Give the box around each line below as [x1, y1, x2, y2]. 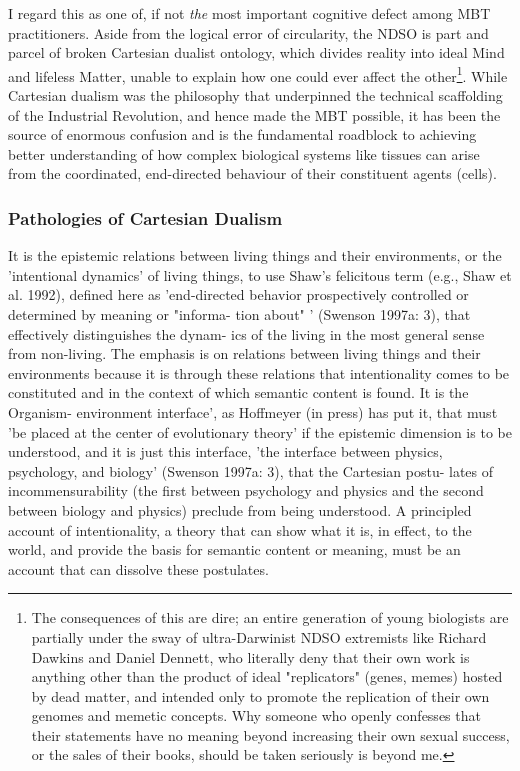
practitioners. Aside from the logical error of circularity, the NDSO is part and [8, 22, 489, 43]
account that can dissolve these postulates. [8, 558, 269, 579]
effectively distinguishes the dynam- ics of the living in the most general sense [8, 323, 485, 344]
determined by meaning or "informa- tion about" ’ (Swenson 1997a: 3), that [8, 304, 471, 324]
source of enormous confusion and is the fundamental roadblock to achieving [8, 124, 477, 145]
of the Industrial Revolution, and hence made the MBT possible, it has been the [8, 104, 501, 125]
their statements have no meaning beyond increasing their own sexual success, [31, 724, 510, 745]
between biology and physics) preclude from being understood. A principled [8, 499, 472, 520]
